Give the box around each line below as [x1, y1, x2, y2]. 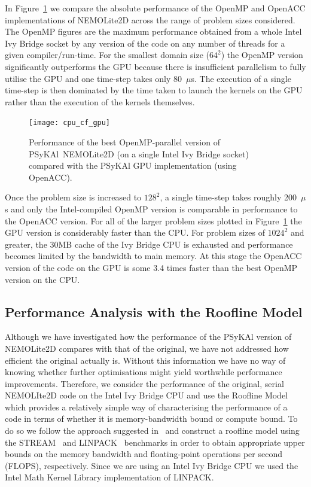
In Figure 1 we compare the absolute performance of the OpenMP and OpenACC [5, 2, 306, 14]
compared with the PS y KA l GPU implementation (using [29, 159, 237, 172]
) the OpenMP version [221, 48, 303, 61]
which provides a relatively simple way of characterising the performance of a [5, 400, 288, 413]
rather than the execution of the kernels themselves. [5, 95, 195, 108]
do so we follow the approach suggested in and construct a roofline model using [5, 424, 300, 437]
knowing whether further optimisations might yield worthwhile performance [5, 366, 282, 378]
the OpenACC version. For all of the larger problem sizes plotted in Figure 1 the [5, 214, 302, 227]
